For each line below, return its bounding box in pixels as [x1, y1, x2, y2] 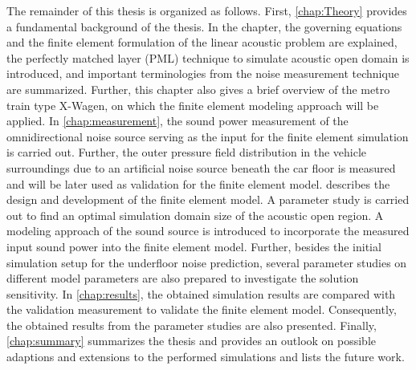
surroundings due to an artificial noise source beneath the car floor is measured [6, 159, 396, 176]
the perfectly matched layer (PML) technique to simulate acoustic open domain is [6, 49, 410, 66]
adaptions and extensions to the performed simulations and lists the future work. [6, 348, 405, 365]
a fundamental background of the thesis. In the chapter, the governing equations [6, 18, 402, 35]
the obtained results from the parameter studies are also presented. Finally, [6, 316, 377, 333]
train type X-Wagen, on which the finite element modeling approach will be [6, 96, 379, 113]
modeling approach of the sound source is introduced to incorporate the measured [6, 222, 410, 239]
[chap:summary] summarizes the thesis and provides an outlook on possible [6, 332, 377, 349]
